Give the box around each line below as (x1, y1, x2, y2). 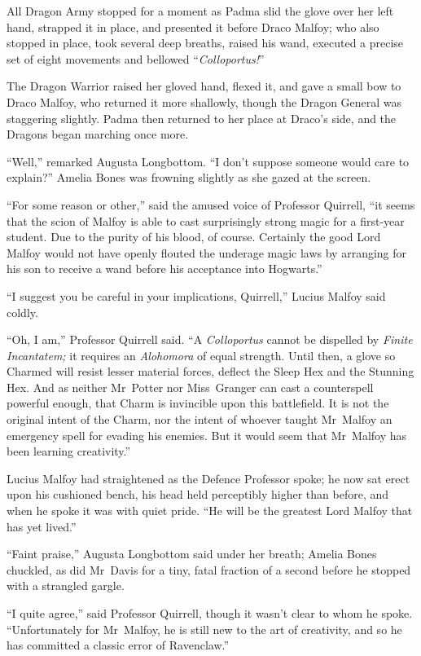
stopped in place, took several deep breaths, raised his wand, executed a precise (7, 34, 404, 51)
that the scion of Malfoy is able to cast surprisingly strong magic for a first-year (7, 212, 405, 229)
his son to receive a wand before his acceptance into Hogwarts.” (7, 260, 322, 277)
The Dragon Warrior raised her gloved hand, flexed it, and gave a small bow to (7, 77, 401, 95)
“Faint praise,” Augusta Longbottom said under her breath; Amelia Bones (7, 545, 377, 562)
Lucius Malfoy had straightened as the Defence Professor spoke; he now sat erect (7, 469, 410, 486)
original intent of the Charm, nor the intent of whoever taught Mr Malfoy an (7, 411, 392, 428)
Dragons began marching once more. (7, 125, 189, 143)
